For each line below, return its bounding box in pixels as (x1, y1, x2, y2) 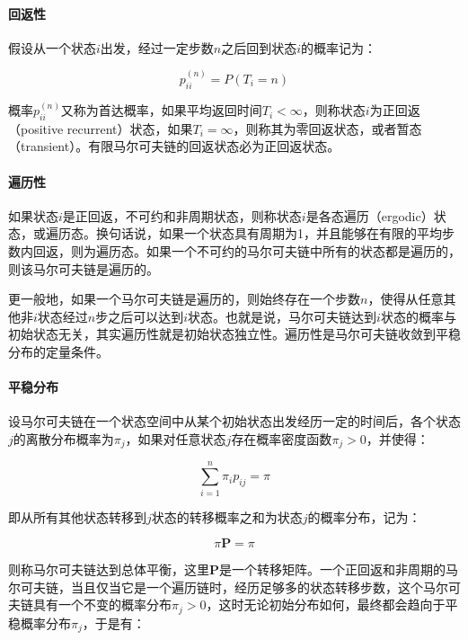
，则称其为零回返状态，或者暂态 (233, 119, 422, 138)
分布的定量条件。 (8, 342, 109, 360)
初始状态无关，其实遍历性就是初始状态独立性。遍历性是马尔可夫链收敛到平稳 (8, 324, 461, 343)
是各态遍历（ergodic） (305, 206, 434, 225)
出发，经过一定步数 (100, 38, 214, 57)
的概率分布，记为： (307, 507, 421, 526)
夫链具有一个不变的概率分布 (8, 595, 172, 614)
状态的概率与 (380, 307, 456, 325)
